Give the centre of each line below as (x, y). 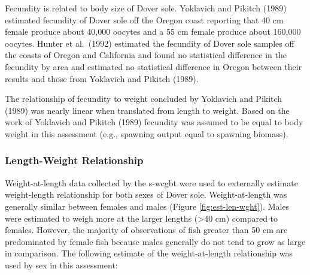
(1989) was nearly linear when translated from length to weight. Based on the (147, 110)
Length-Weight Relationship (74, 160)
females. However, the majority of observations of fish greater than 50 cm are (146, 230)
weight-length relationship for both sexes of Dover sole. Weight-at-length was (146, 194)
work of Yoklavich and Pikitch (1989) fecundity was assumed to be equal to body (154, 122)
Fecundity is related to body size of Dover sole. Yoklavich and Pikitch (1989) (146, 8)
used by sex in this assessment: (61, 265)
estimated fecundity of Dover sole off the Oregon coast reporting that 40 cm (144, 19)
